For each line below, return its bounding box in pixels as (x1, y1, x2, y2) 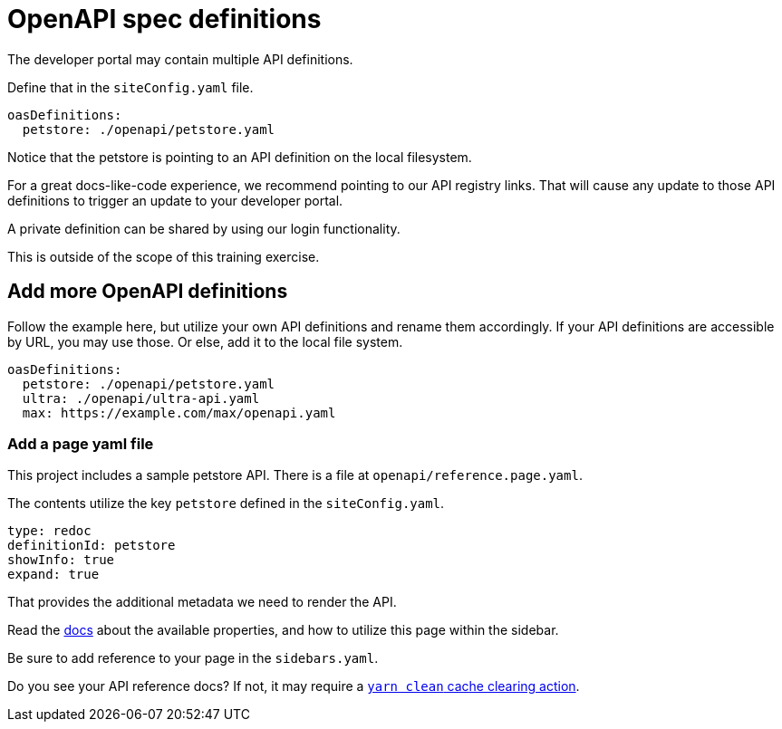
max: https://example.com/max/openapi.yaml (22, 405, 336, 420)
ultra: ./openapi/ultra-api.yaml (22, 390, 260, 406)
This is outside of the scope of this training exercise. (7, 248, 320, 264)
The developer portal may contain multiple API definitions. (7, 51, 353, 67)
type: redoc (7, 523, 92, 539)
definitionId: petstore (7, 538, 176, 553)
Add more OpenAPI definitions (7, 280, 288, 303)
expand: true (7, 567, 100, 582)
